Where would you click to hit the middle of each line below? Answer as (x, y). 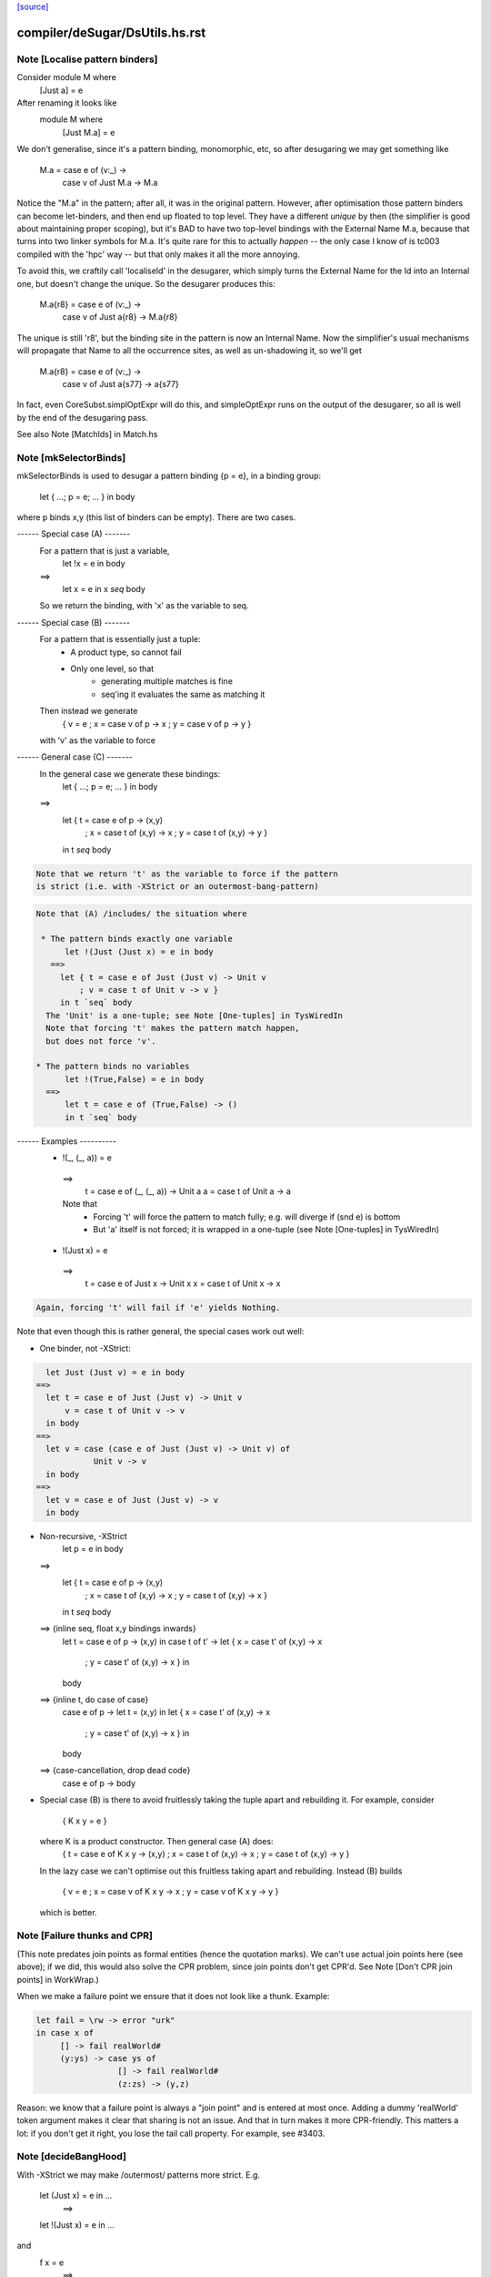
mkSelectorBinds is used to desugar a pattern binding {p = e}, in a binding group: (169, 476)
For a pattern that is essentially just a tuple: (120, 639)
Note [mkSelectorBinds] (71, 457)
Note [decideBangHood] (72, 2157)
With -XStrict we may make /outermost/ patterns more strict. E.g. (139, 2175)
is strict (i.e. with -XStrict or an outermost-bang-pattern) (177, 887)
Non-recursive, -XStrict (83, 1536)
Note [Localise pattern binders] (87, 59)
